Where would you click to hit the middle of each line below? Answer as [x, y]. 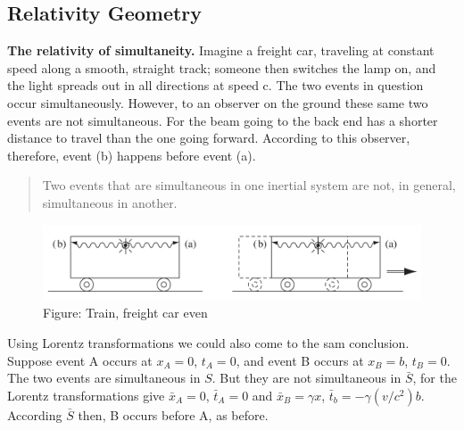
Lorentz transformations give [86, 395]
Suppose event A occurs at [80, 360]
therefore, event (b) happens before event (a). [132, 155]
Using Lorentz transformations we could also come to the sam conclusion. [208, 343]
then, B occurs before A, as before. [173, 414]
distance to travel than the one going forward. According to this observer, [209, 138]
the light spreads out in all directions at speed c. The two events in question [215, 85]
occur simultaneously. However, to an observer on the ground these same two [218, 102]
